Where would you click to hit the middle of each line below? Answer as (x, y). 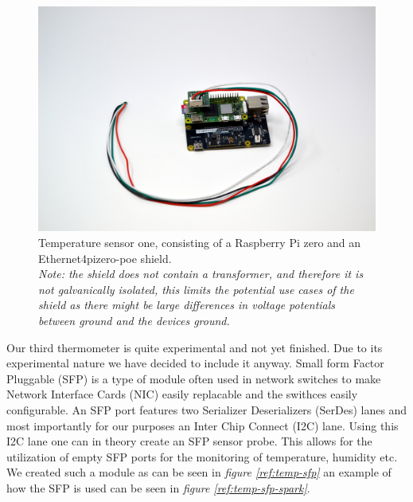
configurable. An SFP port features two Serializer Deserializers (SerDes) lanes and (207, 409)
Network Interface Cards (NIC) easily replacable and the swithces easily (182, 394)
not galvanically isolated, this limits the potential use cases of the (196, 289)
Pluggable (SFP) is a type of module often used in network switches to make (194, 378)
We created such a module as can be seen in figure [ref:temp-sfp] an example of (199, 472)
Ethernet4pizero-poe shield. (105, 258)
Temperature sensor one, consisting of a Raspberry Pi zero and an (200, 242)
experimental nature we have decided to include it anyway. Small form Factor (195, 363)
